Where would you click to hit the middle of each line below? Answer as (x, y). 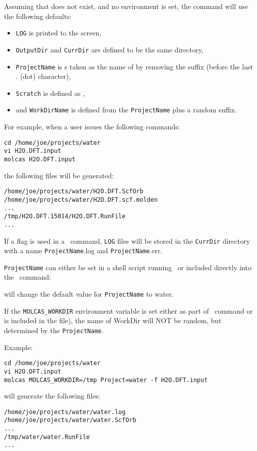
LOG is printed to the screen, (59, 33)
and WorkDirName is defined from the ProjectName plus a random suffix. (126, 110)
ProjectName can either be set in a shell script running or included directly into (128, 267)
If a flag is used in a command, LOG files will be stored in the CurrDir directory (127, 240)
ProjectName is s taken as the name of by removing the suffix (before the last (134, 66)
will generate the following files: (52, 396)
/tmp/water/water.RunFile (47, 437)
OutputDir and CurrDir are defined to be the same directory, (110, 49)
